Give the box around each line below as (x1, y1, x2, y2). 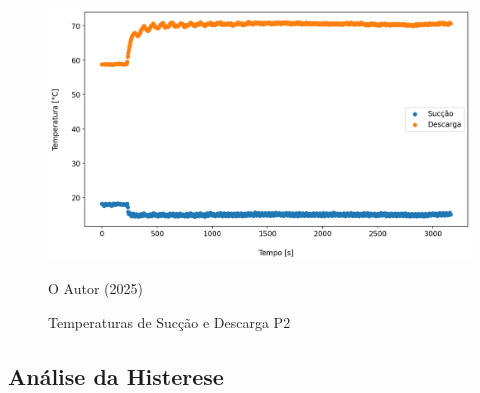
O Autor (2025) (48, 278, 143, 299)
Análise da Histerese (8, 360, 224, 391)
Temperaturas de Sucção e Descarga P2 (48, 312, 291, 332)
